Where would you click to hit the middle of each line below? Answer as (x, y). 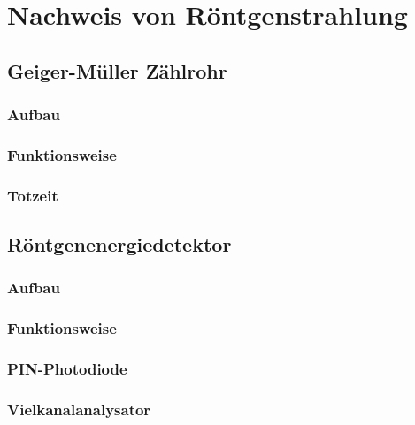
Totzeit (33, 195)
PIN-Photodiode (67, 369)
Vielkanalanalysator (79, 409)
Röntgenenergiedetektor (119, 244)
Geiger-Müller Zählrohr (117, 70)
